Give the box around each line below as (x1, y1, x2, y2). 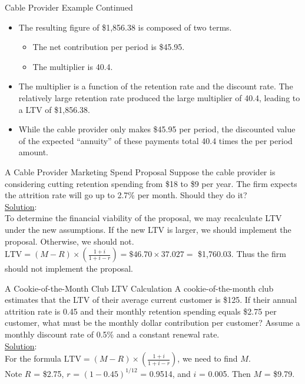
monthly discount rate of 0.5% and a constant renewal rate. (5, 328, 220, 340)
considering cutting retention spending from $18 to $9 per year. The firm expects (5, 177, 297, 189)
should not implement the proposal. (5, 262, 133, 275)
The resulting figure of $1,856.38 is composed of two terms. (18, 21, 232, 33)
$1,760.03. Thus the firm (198, 248, 286, 260)
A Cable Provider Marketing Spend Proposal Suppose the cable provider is (5, 165, 276, 178)
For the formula (5, 352, 61, 365)
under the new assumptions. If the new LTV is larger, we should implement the (5, 223, 291, 235)
